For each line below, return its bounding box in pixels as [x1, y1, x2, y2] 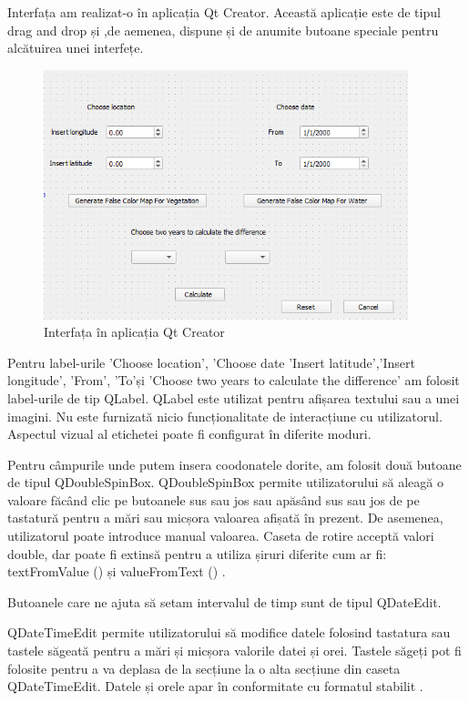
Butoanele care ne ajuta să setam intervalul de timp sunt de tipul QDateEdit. [7, 592, 442, 611]
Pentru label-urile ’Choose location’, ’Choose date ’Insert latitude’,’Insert [7, 352, 415, 371]
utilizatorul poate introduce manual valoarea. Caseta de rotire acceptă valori [7, 526, 434, 545]
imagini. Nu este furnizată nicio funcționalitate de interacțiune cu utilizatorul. [7, 406, 443, 425]
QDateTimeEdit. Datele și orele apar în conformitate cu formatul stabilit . [7, 677, 423, 696]
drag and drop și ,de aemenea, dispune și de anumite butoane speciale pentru [7, 20, 439, 39]
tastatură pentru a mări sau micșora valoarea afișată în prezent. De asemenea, [7, 508, 444, 527]
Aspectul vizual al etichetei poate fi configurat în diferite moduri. [7, 424, 372, 443]
